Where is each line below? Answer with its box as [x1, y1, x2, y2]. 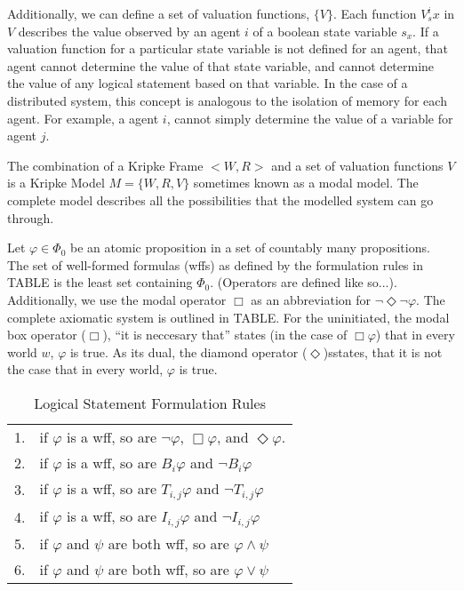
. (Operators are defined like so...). [210, 273, 397, 292]
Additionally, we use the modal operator [7, 290, 227, 308]
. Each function [332, 4, 417, 22]
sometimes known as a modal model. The [193, 173, 419, 192]
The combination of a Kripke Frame [7, 156, 204, 174]
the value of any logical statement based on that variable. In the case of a [7, 74, 408, 92]
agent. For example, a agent [7, 108, 159, 127]
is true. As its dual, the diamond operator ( [69, 342, 308, 361]
